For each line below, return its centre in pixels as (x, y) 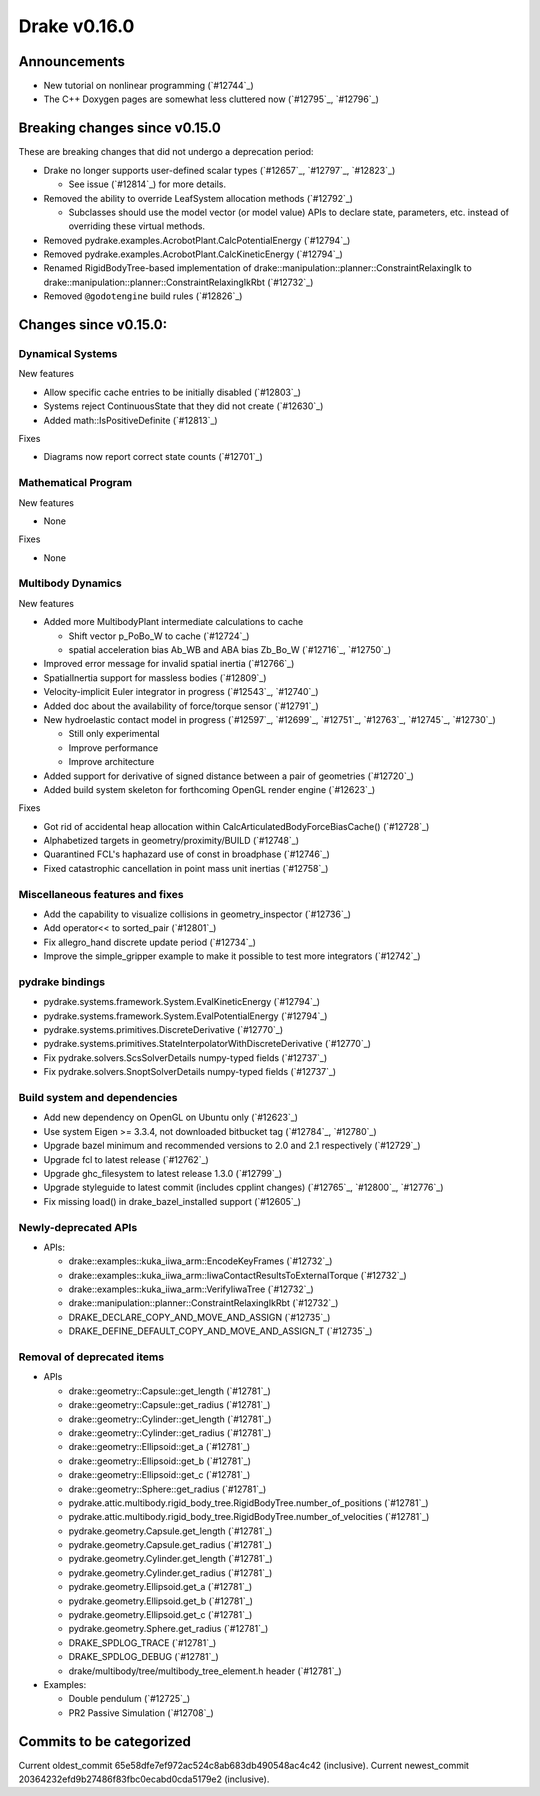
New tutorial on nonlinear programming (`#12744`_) (148, 86)
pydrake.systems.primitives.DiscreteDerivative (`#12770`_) (163, 1030)
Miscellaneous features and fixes (101, 894)
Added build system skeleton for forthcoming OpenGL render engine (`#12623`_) (209, 789)
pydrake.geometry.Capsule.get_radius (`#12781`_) (170, 1545)
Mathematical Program (75, 483)
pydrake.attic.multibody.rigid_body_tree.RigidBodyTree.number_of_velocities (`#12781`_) (249, 1517)
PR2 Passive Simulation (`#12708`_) (141, 1712)
